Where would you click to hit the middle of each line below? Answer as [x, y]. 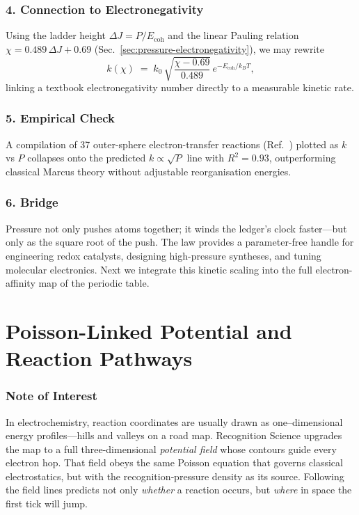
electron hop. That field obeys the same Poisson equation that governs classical [174, 462]
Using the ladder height [56, 35]
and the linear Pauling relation [233, 35]
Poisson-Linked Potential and [149, 330]
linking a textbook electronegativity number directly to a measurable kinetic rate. [180, 87]
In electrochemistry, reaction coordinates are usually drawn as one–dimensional [174, 421]
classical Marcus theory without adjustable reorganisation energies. [149, 171]
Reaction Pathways [99, 358]
